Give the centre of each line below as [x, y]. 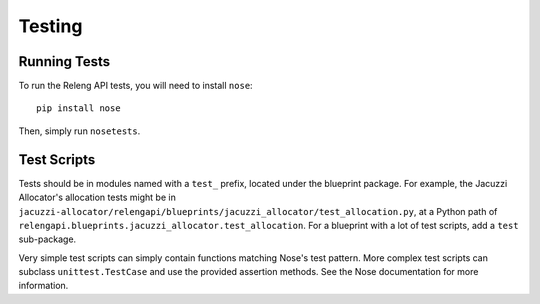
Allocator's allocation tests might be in [97, 197]
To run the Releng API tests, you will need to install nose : [136, 86]
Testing [50, 26]
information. [43, 286]
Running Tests [64, 61]
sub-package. [47, 239]
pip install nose [78, 108]
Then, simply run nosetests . [79, 131]
